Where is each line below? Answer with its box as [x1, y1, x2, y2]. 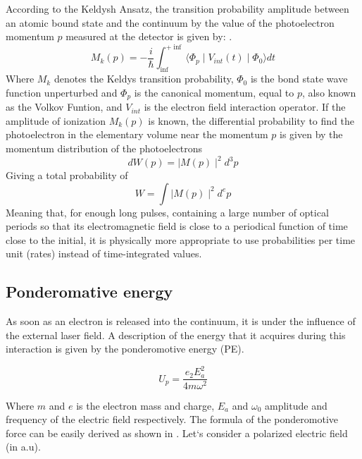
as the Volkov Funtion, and [6, 99, 123, 114]
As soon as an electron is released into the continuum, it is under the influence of [6, 314, 356, 329]
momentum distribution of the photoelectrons [6, 140, 203, 155]
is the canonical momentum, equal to [134, 85, 294, 99]
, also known [301, 85, 356, 99]
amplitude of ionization [6, 113, 106, 128]
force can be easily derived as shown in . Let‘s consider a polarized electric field [6, 425, 348, 440]
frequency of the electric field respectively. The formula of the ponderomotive [6, 412, 338, 427]
